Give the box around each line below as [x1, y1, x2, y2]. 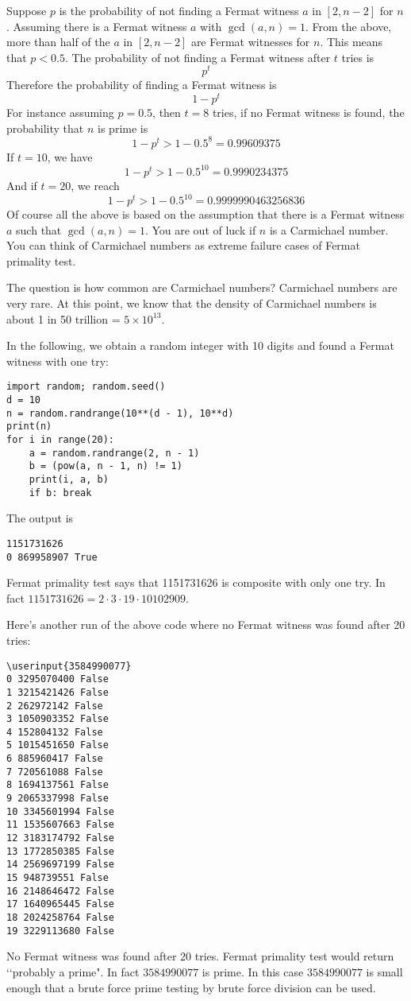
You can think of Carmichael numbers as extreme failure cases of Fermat [6, 237, 360, 254]
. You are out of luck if [144, 221, 256, 238]
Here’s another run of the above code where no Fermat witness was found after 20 [6, 616, 405, 633]
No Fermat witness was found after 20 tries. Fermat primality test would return [6, 948, 394, 964]
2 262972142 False [6, 700, 103, 712]
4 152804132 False [6, 726, 103, 738]
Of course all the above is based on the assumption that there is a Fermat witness [6, 206, 405, 222]
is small [366, 963, 403, 980]
